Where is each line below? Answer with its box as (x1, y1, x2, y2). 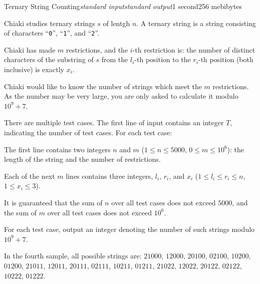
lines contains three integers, (66, 170, 153, 181)
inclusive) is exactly (4, 64, 64, 75)
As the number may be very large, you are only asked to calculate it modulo (4, 91, 238, 101)
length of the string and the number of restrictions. (4, 154, 161, 164)
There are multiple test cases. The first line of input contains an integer (4, 117, 224, 128)
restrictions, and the (66, 44, 128, 55)
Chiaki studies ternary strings (4, 18, 95, 28)
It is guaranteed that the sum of (4, 197, 103, 207)
